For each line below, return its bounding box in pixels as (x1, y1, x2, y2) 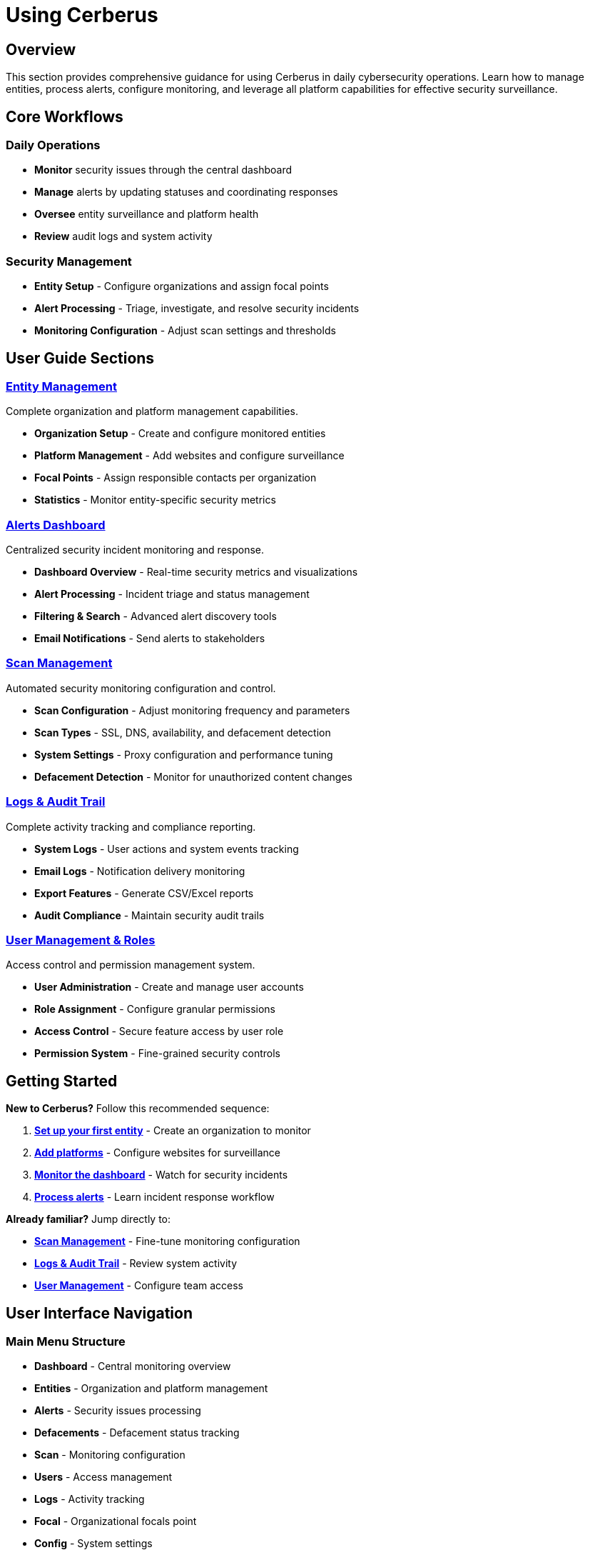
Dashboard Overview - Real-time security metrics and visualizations (34, 566, 358, 579)
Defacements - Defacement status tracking (34, 1426, 240, 1439)
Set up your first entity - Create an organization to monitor (34, 1124, 311, 1137)
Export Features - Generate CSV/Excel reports (34, 886, 254, 899)
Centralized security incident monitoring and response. (6, 544, 265, 556)
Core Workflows (6, 107, 123, 126)
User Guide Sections (6, 349, 155, 367)
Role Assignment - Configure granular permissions (34, 1003, 275, 1016)
